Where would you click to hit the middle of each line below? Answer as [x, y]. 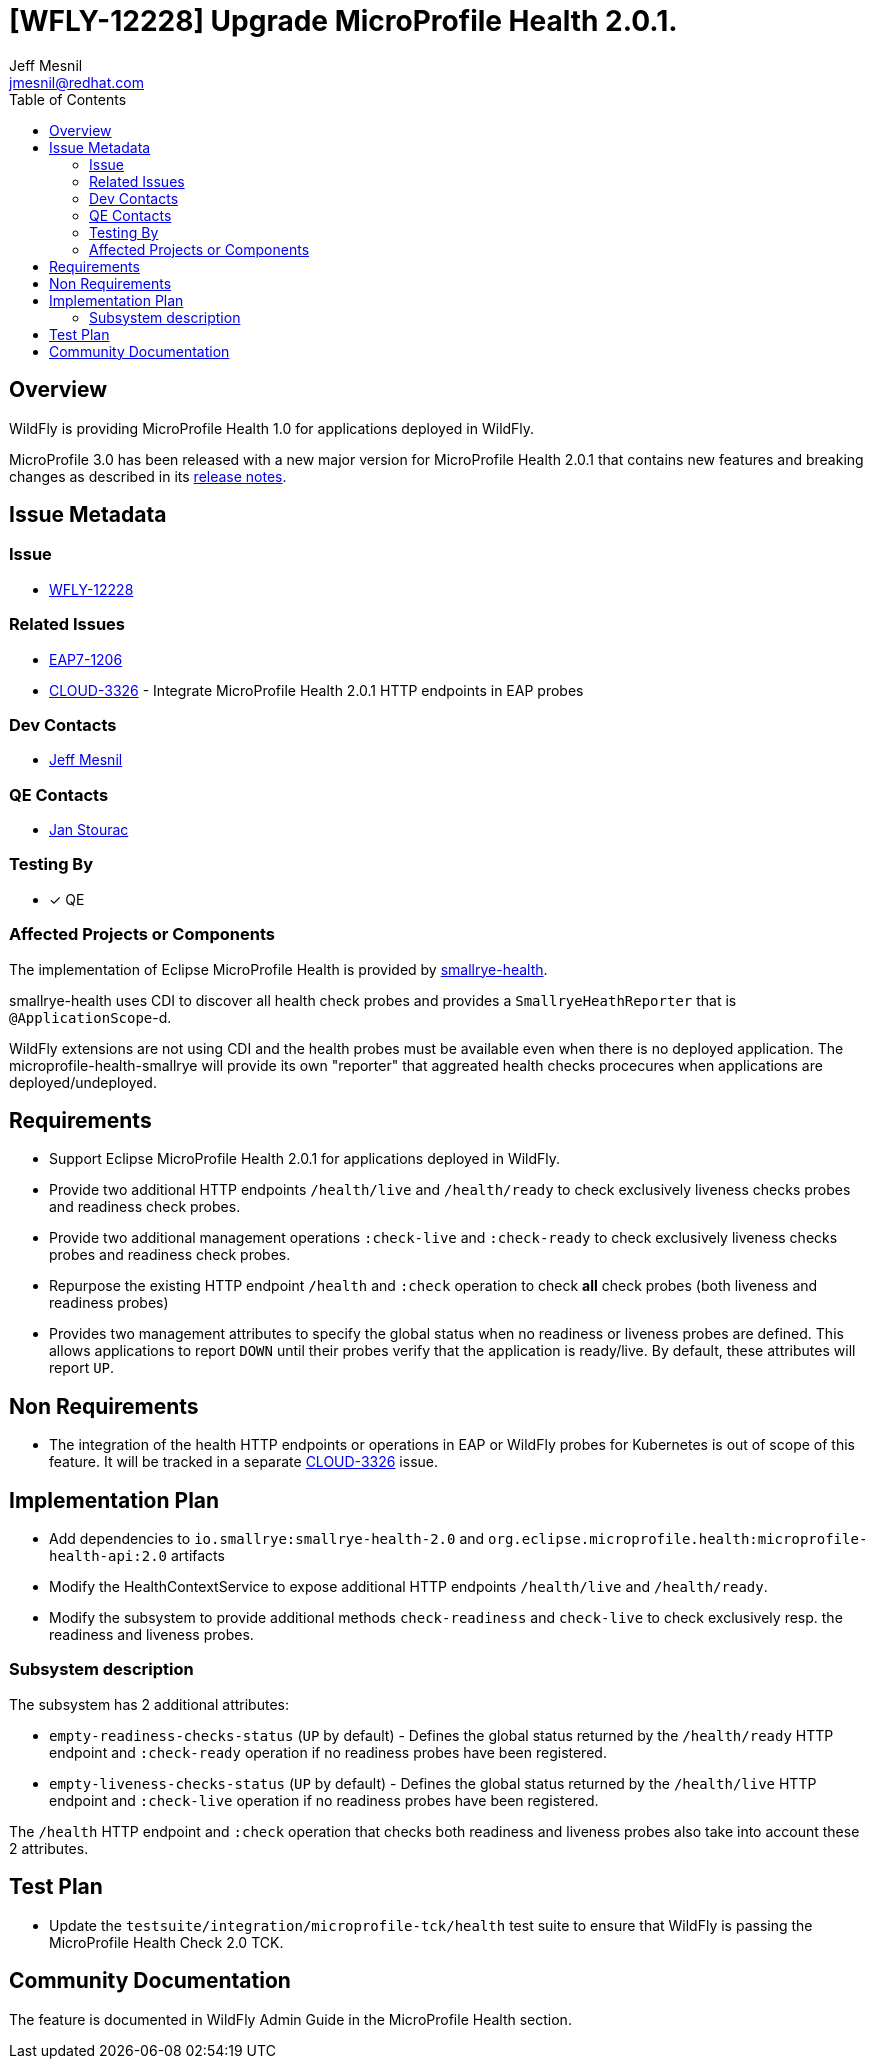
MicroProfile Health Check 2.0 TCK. [166, 1942]
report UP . [82, 1368]
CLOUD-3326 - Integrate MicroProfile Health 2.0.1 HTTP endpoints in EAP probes [316, 690]
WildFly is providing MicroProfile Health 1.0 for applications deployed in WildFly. [272, 428]
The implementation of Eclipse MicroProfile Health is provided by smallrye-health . [278, 969]
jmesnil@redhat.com [76, 82]
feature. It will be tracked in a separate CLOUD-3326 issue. [244, 1462]
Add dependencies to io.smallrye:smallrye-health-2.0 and [267, 1539]
